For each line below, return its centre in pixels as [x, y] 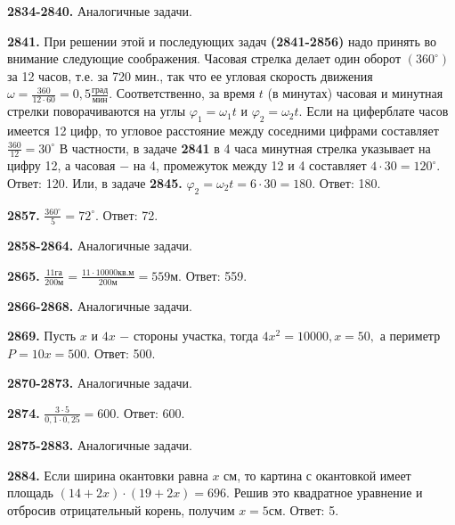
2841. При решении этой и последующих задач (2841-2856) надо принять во [222, 41]
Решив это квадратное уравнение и [328, 492]
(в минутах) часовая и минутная [355, 93]
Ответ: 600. [154, 412]
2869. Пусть [42, 336]
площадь [30, 492]
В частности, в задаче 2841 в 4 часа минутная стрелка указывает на [245, 148]
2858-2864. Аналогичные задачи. [100, 246]
